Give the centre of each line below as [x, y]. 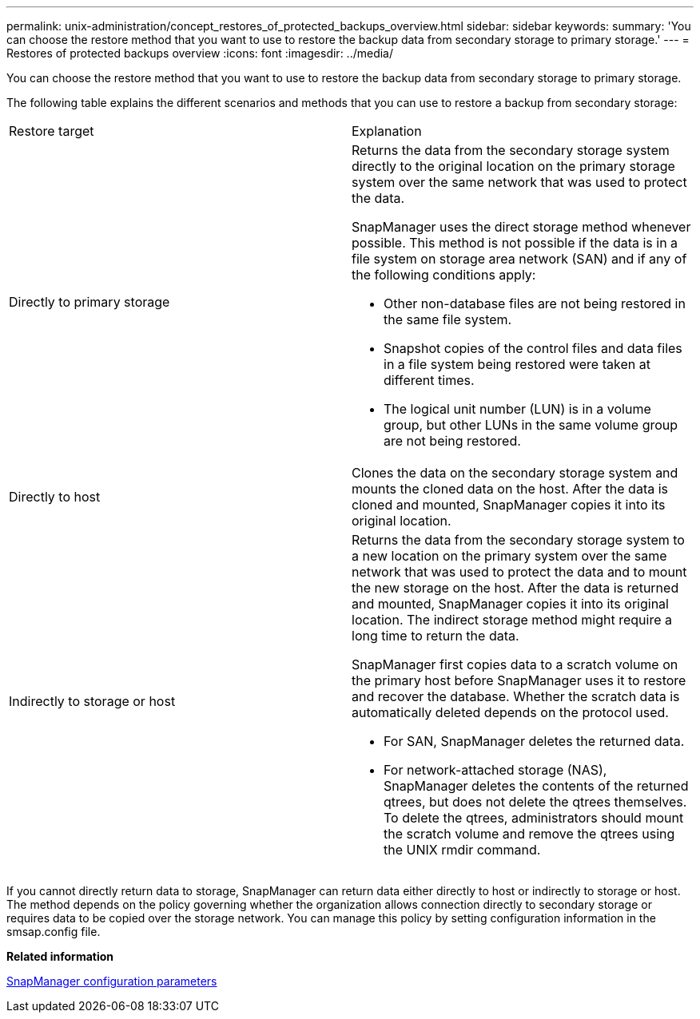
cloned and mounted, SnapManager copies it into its [509, 505]
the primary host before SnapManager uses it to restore [519, 680]
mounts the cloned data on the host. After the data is [510, 489]
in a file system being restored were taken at [517, 364]
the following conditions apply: [444, 275]
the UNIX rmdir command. [462, 850]
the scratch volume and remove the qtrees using [529, 834]
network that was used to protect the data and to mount [519, 572]
